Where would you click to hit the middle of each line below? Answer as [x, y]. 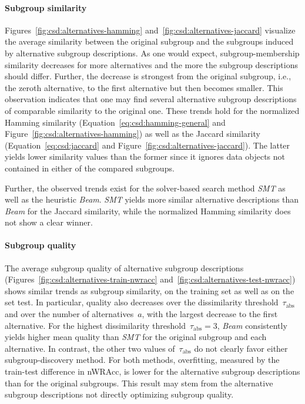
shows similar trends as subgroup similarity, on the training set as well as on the [150, 290]
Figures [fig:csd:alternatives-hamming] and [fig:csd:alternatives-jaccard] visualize [150, 30]
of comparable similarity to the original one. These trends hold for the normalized [152, 110]
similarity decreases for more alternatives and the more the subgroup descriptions [151, 64]
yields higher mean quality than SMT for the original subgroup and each [136, 337]
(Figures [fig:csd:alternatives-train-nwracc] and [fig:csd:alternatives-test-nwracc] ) [150, 279]
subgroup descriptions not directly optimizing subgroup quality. [119, 394]
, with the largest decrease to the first [210, 314]
